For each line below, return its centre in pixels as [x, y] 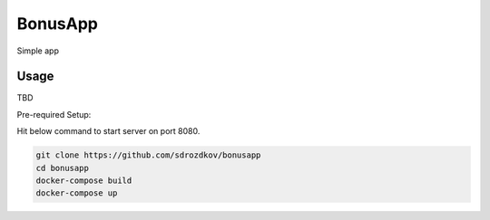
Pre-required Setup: [54, 114]
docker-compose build [84, 181]
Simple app [38, 51]
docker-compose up [77, 193]
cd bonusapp [63, 168]
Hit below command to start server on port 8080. [108, 131]
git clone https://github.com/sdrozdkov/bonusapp [148, 155]
